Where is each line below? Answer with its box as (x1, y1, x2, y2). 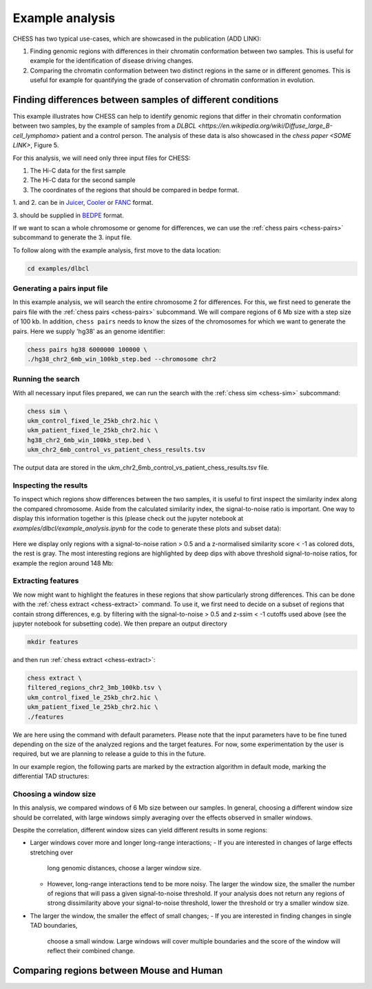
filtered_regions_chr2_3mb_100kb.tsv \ (27, 683, 162, 692)
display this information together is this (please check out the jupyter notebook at (12, 515, 244, 523)
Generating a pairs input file (12, 283, 108, 293)
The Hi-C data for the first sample (30, 166, 126, 174)
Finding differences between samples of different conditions (12, 94, 279, 106)
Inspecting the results (12, 481, 88, 490)
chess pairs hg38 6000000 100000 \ (27, 346, 147, 353)
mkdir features (27, 638, 79, 646)
